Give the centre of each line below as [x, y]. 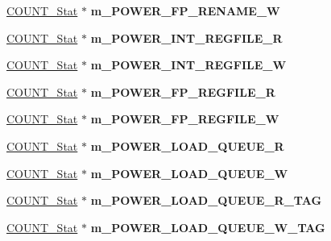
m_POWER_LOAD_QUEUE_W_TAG [208, 227]
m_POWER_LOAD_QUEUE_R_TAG [206, 200]
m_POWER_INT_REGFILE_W [188, 65]
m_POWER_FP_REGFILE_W [185, 119]
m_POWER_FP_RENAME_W [185, 10]
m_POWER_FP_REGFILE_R [183, 91]
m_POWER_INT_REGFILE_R [186, 37]
